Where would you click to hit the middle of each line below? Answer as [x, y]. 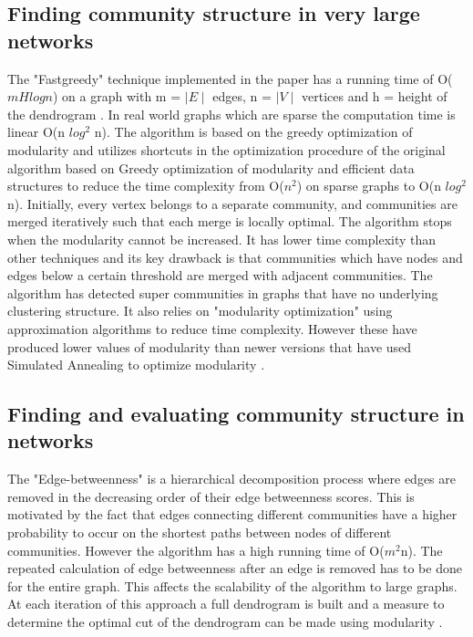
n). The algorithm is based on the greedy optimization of [253, 132]
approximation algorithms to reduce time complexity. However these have [212, 328]
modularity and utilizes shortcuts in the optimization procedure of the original [226, 149]
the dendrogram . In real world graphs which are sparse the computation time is [231, 114]
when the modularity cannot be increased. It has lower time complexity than [222, 239]
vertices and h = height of [374, 96]
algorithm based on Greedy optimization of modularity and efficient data [211, 167]
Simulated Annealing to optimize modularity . [136, 365]
